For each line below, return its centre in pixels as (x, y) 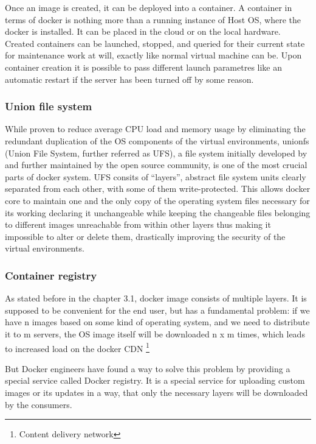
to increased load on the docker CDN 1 (77, 347)
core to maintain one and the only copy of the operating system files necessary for (157, 200)
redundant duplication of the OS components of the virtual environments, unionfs (157, 140)
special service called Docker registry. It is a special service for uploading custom (155, 380)
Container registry (51, 275)
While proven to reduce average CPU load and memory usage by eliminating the (155, 129)
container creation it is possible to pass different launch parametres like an (144, 67)
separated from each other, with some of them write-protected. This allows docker (158, 189)
